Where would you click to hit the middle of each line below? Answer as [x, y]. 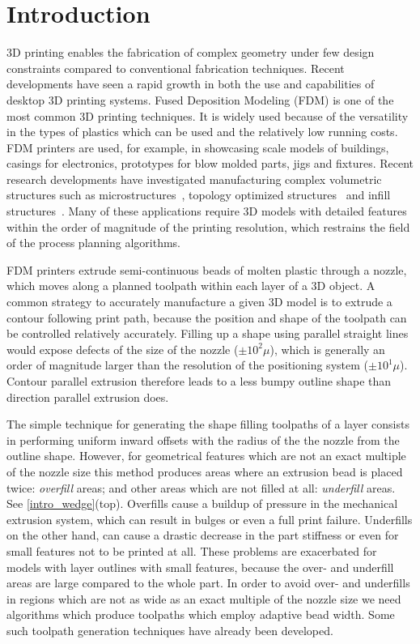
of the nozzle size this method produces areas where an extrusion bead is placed [205, 471]
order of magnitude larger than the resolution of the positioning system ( [187, 365]
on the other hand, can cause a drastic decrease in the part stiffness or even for [203, 535]
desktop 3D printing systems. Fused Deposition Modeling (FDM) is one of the [200, 99]
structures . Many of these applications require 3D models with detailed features [207, 211]
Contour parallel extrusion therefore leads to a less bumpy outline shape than [199, 381]
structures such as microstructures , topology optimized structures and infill [199, 195]
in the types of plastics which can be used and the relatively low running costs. [202, 132]
